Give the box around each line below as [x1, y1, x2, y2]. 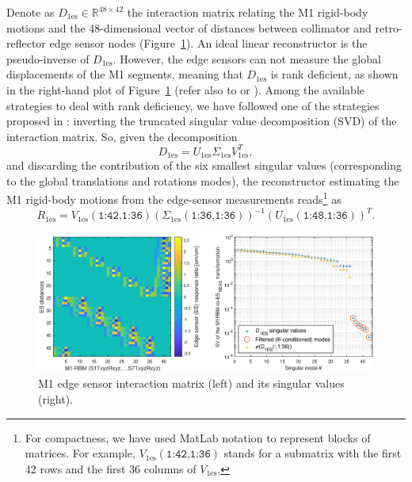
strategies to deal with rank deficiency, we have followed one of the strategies [6, 97, 380, 113]
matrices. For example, [25, 445, 135, 461]
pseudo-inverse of [6, 50, 90, 67]
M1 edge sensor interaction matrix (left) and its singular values [38, 375, 345, 392]
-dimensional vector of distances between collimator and [100, 19, 372, 36]
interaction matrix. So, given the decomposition [6, 128, 238, 144]
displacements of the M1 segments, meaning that [6, 66, 243, 82]
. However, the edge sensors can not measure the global [113, 50, 381, 67]
